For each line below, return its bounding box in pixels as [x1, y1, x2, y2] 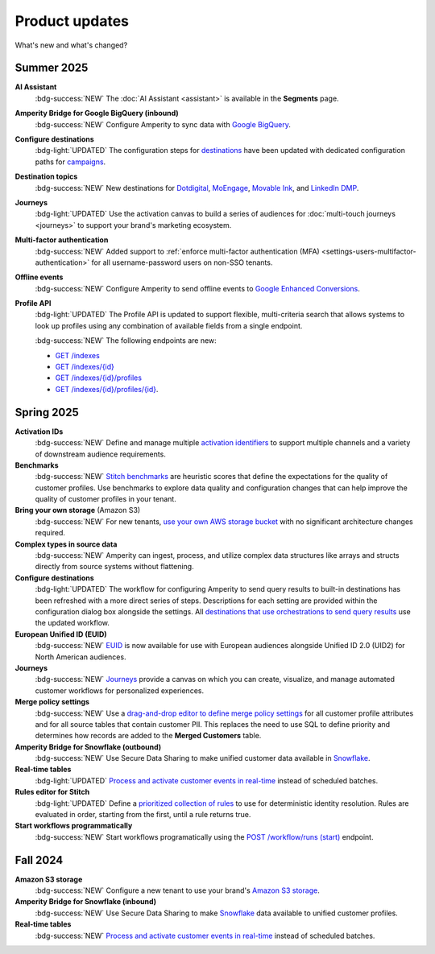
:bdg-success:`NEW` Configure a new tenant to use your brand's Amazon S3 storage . [35, 886, 320, 895]
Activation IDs [14, 427, 64, 436]
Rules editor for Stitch [14, 787, 90, 797]
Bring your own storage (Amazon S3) [14, 506, 141, 515]
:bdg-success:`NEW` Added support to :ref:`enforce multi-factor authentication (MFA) [35, 246, 320, 256]
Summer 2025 [14, 61, 89, 75]
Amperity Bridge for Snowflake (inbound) [14, 897, 157, 907]
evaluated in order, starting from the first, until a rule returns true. [35, 810, 251, 820]
